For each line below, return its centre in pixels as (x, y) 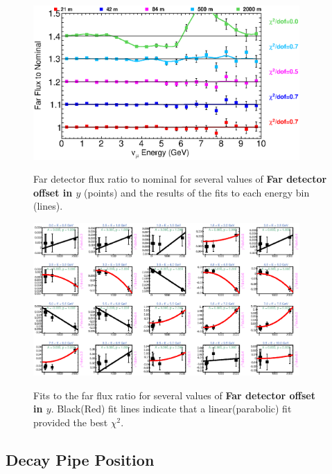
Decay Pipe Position (80, 459)
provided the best (71, 422)
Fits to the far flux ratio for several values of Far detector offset (174, 395)
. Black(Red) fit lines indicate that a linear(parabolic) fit (171, 409)
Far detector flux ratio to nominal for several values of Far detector (180, 179)
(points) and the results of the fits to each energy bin (197, 192)
